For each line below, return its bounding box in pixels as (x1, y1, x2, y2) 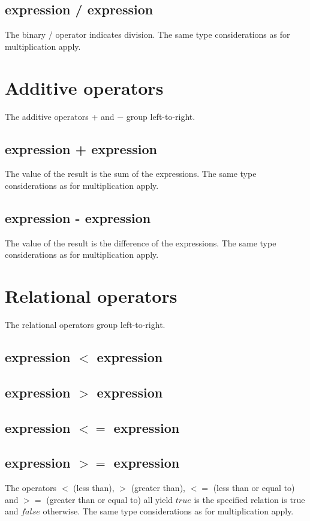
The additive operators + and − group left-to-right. (5, 110, 195, 122)
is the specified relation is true (194, 493, 305, 505)
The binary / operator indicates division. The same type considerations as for (5, 28, 290, 41)
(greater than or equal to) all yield (46, 493, 173, 505)
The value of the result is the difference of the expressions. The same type (5, 236, 276, 249)
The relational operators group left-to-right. (5, 318, 165, 331)
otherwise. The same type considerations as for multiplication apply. (43, 505, 294, 517)
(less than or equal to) (213, 481, 295, 494)
